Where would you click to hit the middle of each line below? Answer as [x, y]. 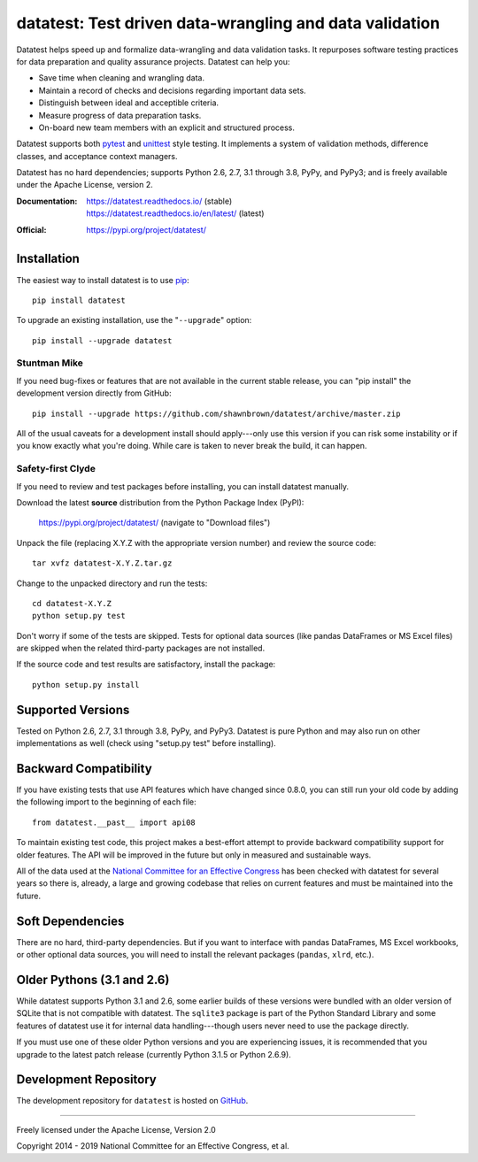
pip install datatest [79, 300]
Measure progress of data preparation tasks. [120, 115]
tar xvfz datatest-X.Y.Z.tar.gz [102, 563]
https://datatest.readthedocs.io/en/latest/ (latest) [175, 213]
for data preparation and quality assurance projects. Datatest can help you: [153, 61]
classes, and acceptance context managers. [97, 156]
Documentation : [47, 201]
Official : [31, 229]
